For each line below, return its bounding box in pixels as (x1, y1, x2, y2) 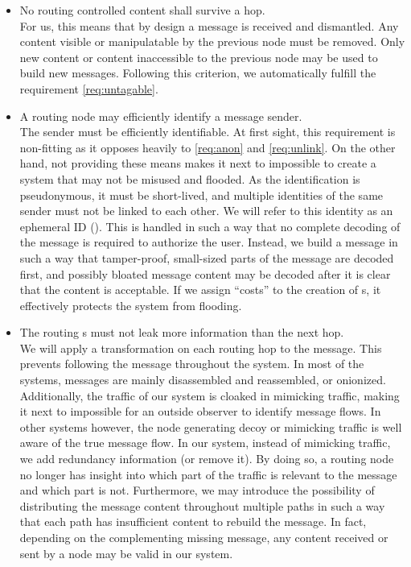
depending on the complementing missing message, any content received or (19, 529, 388, 545)
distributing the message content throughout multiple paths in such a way (19, 497, 385, 514)
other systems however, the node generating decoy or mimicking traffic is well (19, 418, 402, 435)
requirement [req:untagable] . (19, 80, 158, 97)
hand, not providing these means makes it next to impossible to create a (19, 155, 376, 172)
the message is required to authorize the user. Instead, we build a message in (19, 234, 398, 250)
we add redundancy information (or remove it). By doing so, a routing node (19, 450, 394, 467)
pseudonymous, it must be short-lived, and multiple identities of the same (19, 186, 384, 203)
